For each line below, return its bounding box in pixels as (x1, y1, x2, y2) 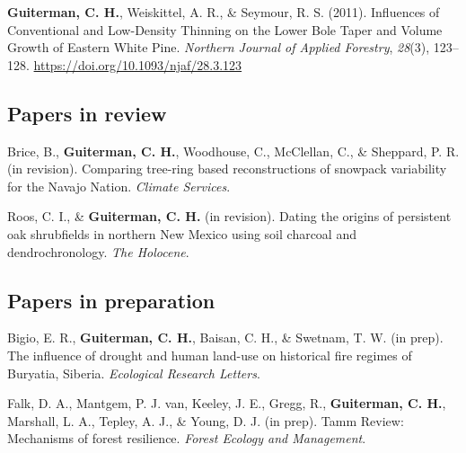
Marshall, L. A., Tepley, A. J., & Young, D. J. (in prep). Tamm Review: (7, 411, 404, 430)
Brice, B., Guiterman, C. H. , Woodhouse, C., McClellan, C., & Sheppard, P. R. (7, 141, 460, 160)
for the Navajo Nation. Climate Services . (7, 176, 231, 195)
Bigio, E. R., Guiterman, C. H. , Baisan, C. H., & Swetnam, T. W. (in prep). (7, 328, 444, 347)
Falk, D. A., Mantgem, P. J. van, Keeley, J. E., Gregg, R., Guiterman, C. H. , (7, 394, 446, 413)
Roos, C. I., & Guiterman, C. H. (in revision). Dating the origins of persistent (7, 207, 452, 226)
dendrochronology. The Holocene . (7, 242, 189, 261)
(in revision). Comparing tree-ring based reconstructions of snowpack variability (7, 159, 447, 178)
